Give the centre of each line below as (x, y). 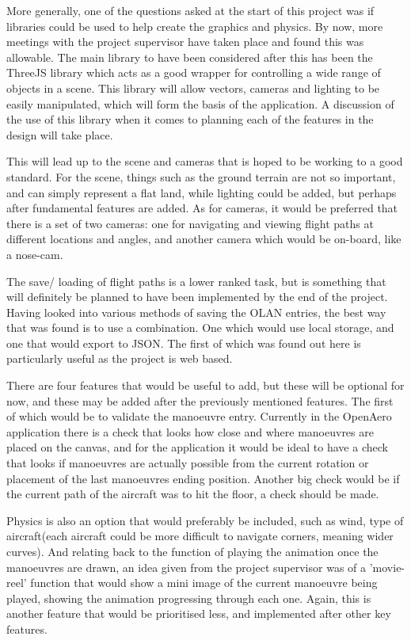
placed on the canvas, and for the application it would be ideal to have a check (197, 447)
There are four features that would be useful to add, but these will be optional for (205, 385)
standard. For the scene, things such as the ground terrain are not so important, (201, 176)
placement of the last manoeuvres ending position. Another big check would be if (203, 478)
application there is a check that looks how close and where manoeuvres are (190, 431)
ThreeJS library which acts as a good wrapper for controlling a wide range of (194, 72)
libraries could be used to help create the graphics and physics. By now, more (195, 26)
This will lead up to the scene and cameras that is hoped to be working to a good (205, 161)
